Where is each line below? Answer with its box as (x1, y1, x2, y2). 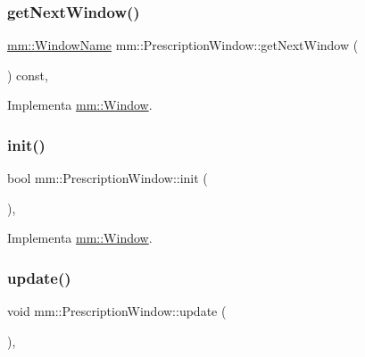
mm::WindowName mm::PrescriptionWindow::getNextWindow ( (7, 36, 359, 54)
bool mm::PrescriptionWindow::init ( (7, 169, 208, 187)
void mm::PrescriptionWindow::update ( (7, 302, 227, 320)
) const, (7, 65, 48, 84)
